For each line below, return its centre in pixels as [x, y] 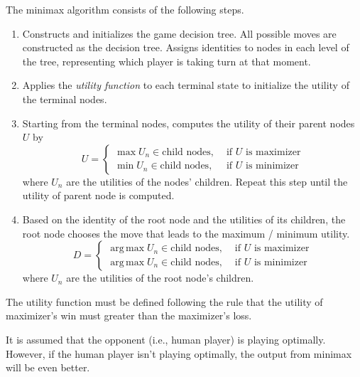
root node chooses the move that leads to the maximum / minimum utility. [186, 233]
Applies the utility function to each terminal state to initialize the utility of [186, 85]
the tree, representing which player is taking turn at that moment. [167, 61]
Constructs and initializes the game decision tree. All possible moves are [179, 33]
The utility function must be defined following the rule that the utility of [164, 301]
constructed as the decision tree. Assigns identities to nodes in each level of [186, 47]
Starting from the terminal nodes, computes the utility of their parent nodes [189, 123]
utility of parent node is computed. [98, 195]
